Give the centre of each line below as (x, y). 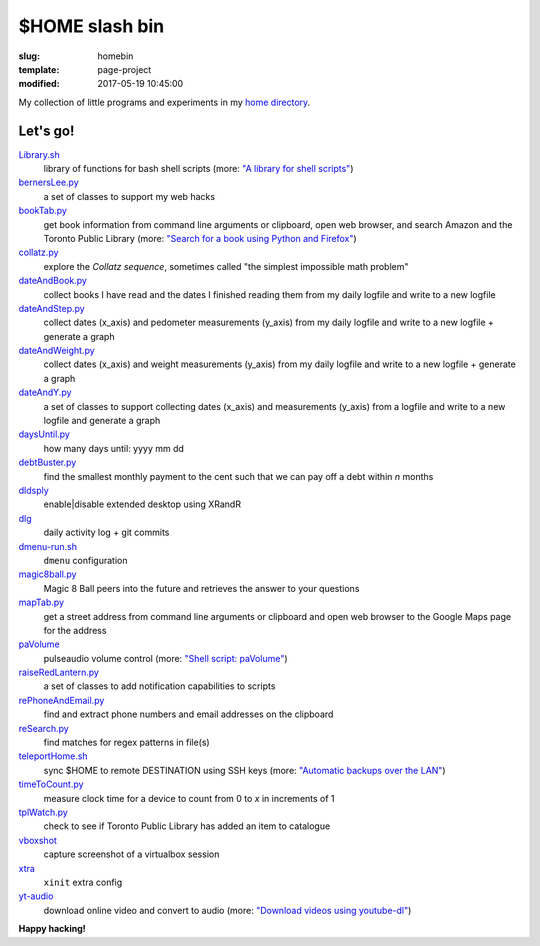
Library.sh (39, 154)
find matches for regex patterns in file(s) (126, 742)
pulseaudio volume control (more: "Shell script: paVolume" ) (166, 658)
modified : (39, 84)
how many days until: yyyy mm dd (114, 448)
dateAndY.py (45, 392)
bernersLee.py (48, 182)
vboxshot (37, 840)
